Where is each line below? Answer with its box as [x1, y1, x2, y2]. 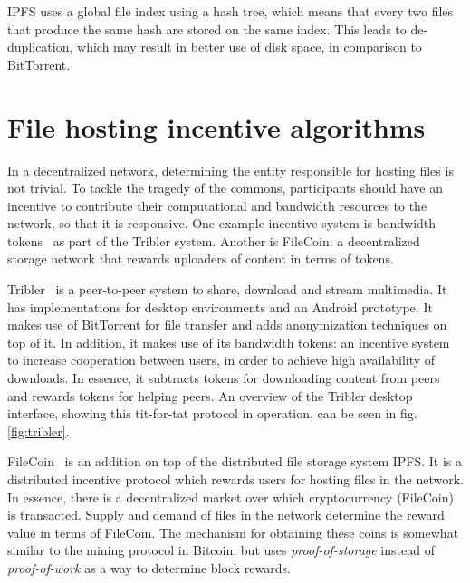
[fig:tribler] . [7, 421, 70, 440]
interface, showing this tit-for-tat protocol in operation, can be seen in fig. [7, 404, 417, 423]
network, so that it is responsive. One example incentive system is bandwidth [7, 214, 436, 233]
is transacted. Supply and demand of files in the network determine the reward [7, 505, 445, 524]
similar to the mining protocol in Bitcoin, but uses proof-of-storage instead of [7, 540, 435, 559]
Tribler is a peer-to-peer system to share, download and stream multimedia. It [7, 280, 447, 299]
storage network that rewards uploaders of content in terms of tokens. [7, 249, 394, 268]
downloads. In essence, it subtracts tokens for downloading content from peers [7, 368, 440, 387]
